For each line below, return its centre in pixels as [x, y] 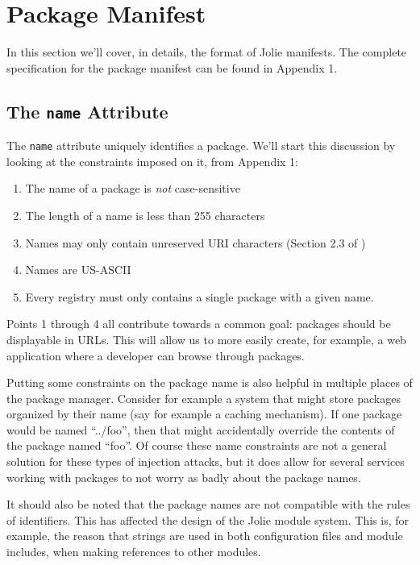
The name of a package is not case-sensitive [133, 188]
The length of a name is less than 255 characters [145, 215]
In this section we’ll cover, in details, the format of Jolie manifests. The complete [207, 52]
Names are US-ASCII [78, 270]
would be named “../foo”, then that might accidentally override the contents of [201, 429]
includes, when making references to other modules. [134, 552]
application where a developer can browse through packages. [156, 355]
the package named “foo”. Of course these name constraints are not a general [197, 445]
